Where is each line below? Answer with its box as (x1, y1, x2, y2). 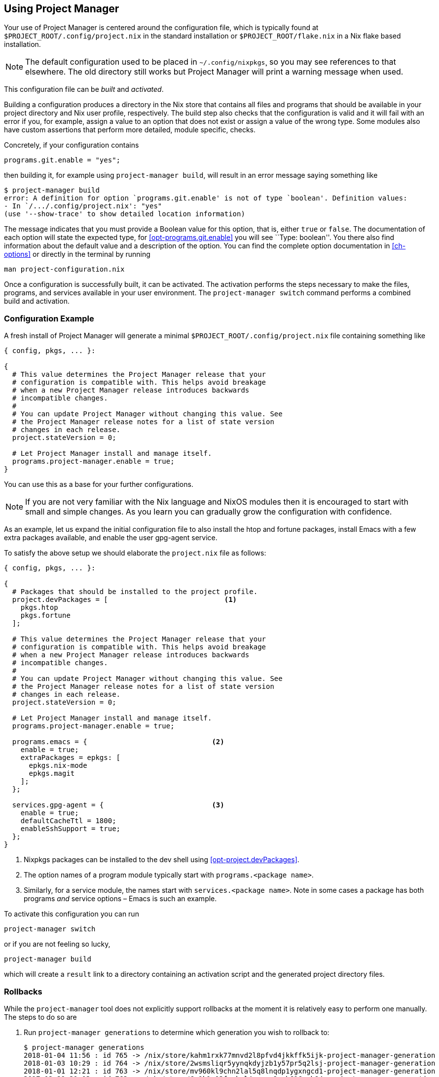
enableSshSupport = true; (20, 825, 121, 833)
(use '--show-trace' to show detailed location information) (4, 210, 245, 218)
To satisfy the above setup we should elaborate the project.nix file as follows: (4, 549, 266, 558)
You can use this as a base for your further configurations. (4, 480, 193, 489)
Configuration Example (4, 313, 94, 323)
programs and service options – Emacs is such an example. (24, 894, 217, 903)
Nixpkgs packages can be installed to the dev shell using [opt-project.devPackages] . (24, 855, 299, 864)
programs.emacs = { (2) (12, 738, 224, 746)
